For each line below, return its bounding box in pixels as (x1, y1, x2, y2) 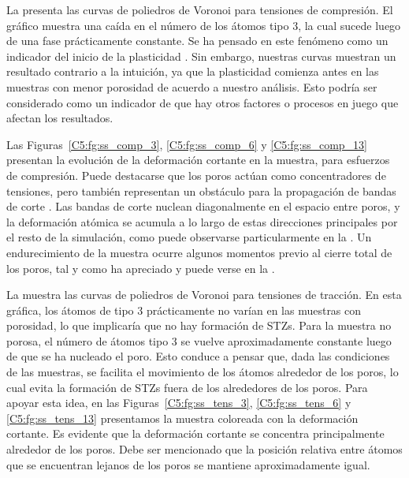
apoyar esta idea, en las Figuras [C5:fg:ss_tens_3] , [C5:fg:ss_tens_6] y (6, 394, 351, 411)
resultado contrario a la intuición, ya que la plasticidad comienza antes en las (6, 63, 379, 80)
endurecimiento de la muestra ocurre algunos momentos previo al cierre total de (6, 244, 392, 260)
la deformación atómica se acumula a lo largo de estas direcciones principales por (6, 213, 398, 230)
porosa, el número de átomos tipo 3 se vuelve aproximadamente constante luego (6, 332, 392, 349)
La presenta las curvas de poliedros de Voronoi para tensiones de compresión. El (6, 2, 393, 17)
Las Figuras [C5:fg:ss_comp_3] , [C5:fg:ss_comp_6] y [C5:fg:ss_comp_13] (6, 136, 367, 152)
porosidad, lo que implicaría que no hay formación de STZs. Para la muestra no (6, 317, 392, 334)
